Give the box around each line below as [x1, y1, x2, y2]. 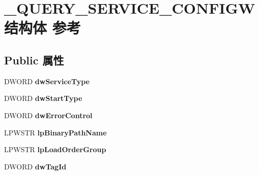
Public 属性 [4, 52, 64, 67]
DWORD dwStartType [4, 93, 82, 103]
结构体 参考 [4, 17, 81, 38]
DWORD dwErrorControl [4, 110, 93, 120]
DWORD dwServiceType [4, 76, 90, 86]
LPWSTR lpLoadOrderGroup [4, 144, 106, 155]
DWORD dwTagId [4, 161, 67, 171]
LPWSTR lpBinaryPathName [4, 127, 107, 137]
